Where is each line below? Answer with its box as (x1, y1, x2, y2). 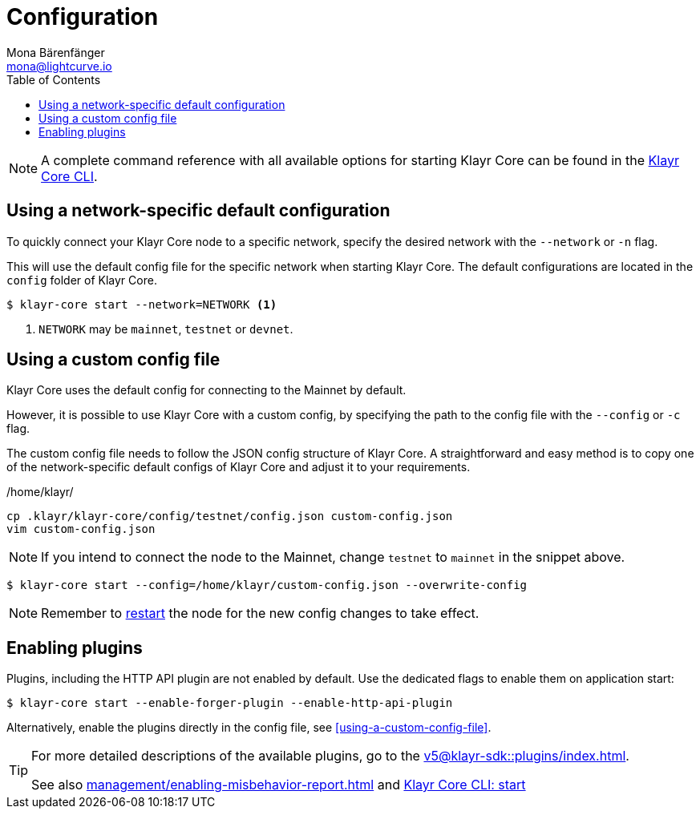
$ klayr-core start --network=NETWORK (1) (6, 297, 277, 311)
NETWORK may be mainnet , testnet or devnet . (38, 321, 293, 336)
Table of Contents (6, 72, 101, 87)
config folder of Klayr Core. (6, 272, 157, 287)
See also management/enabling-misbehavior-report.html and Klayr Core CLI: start (31, 777, 526, 793)
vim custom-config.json (6, 522, 156, 536)
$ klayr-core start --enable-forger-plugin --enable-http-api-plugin (6, 696, 453, 710)
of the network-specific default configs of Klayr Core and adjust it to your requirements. (6, 460, 471, 474)
